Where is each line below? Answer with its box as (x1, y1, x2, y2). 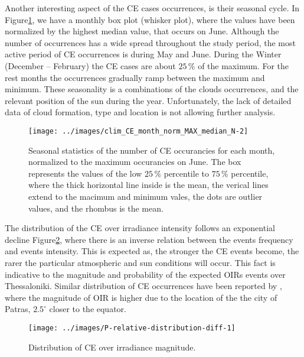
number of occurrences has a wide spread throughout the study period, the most (5, 36, 296, 48)
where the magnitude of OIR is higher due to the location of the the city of (5, 291, 277, 303)
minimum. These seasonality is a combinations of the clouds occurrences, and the (5, 83, 299, 95)
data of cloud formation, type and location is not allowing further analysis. (5, 106, 276, 118)
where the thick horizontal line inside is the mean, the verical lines (28, 178, 269, 191)
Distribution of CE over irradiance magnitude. (28, 340, 196, 353)
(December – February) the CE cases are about (5, 59, 176, 72)
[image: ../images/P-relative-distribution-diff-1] (28, 323, 236, 332)
